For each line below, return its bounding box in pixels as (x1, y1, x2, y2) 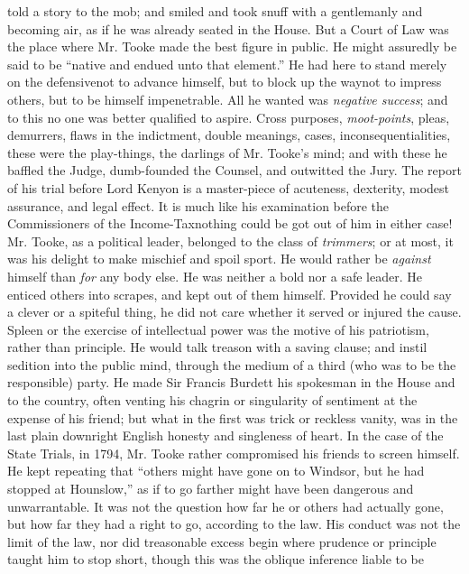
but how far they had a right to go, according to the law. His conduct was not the (7, 514, 461, 533)
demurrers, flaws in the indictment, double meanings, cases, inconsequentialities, (7, 125, 451, 144)
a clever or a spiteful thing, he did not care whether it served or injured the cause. (7, 302, 462, 321)
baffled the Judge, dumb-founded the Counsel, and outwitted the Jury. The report (7, 161, 462, 180)
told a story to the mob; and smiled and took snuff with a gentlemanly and (7, 2, 423, 20)
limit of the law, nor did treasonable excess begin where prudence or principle (7, 532, 437, 551)
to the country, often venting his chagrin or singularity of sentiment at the (7, 391, 418, 410)
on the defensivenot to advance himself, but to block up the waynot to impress (7, 72, 442, 91)
